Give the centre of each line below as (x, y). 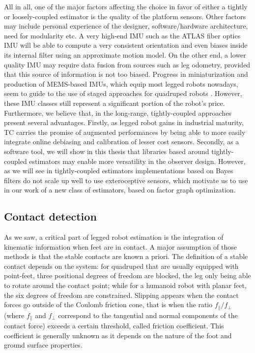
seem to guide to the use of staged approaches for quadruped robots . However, (123, 93)
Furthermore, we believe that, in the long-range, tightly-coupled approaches (118, 112)
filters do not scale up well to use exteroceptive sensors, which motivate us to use (126, 180)
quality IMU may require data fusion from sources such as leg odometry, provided (127, 64)
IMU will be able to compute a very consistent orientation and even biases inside (126, 45)
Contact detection (50, 216)
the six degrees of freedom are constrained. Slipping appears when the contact (121, 295)
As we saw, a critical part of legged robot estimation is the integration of (114, 237)
